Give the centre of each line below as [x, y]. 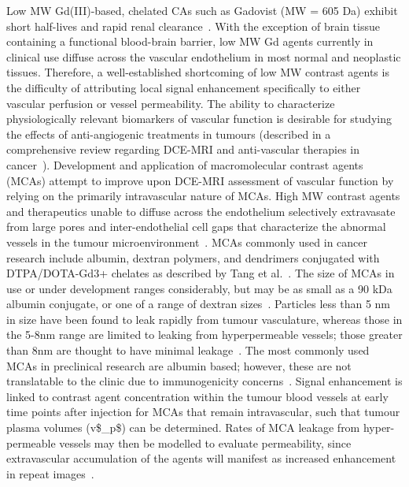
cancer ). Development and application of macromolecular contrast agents [185, 164]
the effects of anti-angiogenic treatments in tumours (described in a [169, 134]
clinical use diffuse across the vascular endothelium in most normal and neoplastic [204, 56]
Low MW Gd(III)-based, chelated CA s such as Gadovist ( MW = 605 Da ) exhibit [202, 10]
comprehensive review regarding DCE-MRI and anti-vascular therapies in [183, 149]
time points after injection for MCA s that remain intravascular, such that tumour [203, 412]
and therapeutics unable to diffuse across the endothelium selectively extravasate [201, 211]
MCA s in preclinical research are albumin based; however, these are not [179, 365]
